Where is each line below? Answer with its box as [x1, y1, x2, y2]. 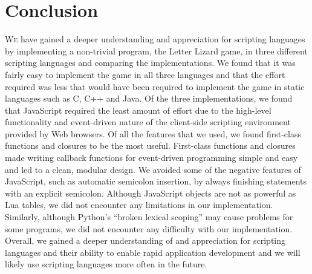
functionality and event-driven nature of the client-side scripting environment [5, 116, 291, 128]
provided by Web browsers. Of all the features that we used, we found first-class [5, 127, 301, 140]
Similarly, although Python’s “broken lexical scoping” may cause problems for [5, 210, 293, 223]
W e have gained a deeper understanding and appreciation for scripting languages [5, 33, 305, 45]
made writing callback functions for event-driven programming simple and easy [5, 151, 298, 164]
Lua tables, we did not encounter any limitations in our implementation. [5, 198, 273, 211]
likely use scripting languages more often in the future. [5, 258, 207, 270]
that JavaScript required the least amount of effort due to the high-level [5, 103, 271, 116]
